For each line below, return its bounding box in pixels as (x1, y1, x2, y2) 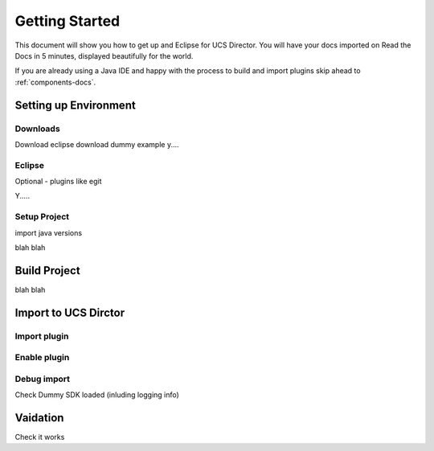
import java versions (14, 228, 83, 237)
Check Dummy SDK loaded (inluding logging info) (14, 390, 180, 400)
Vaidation (14, 411, 64, 424)
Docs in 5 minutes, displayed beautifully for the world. (14, 51, 194, 60)
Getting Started (14, 12, 121, 30)
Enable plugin (14, 352, 70, 363)
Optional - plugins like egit (14, 177, 102, 187)
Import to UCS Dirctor (14, 305, 125, 319)
